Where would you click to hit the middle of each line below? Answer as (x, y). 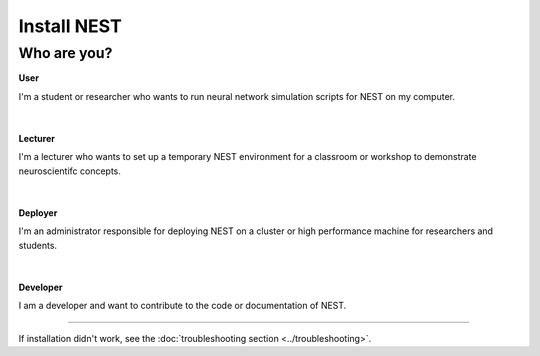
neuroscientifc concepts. (70, 171)
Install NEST (70, 26)
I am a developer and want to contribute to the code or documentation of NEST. (182, 306)
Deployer (38, 212)
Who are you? (65, 53)
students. (38, 245)
